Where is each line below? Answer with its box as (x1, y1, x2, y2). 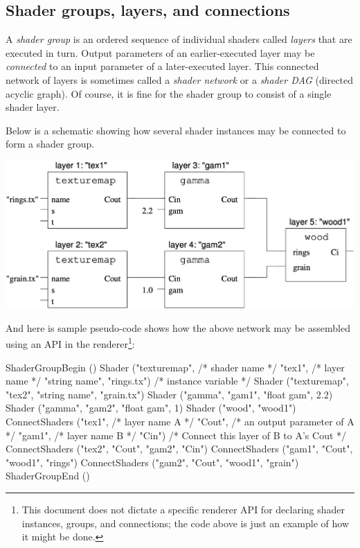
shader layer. (6, 100, 60, 114)
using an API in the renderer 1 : (6, 335, 135, 351)
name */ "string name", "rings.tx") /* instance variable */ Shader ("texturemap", (6, 373, 349, 388)
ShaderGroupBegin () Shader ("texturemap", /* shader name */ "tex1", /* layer (6, 360, 345, 374)
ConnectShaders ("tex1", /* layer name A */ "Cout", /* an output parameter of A (6, 414, 354, 429)
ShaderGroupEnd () (6, 468, 90, 483)
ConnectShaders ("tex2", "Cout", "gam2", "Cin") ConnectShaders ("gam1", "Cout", (6, 441, 353, 456)
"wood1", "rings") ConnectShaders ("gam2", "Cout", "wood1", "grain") (6, 454, 299, 469)
